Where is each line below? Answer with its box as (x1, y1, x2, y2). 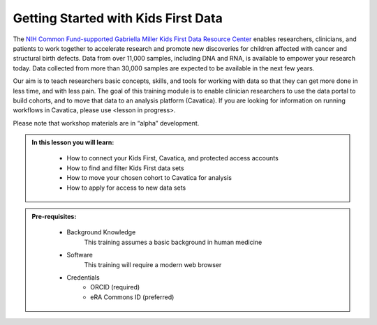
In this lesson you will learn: (31, 138, 114, 146)
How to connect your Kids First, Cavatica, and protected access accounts (66, 154, 279, 162)
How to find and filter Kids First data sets (66, 164, 184, 172)
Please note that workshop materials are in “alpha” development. (13, 119, 200, 127)
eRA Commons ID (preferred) (90, 293, 175, 301)
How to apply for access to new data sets (66, 183, 186, 192)
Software (66, 251, 94, 259)
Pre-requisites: (31, 213, 77, 221)
